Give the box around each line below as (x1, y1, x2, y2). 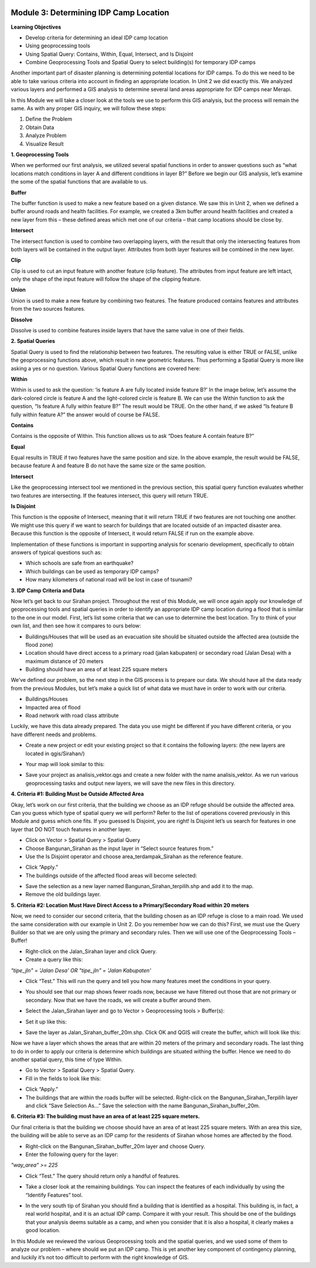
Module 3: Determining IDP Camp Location (11, 8, 170, 18)
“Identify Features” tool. (25, 1191, 83, 1198)
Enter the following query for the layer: (25, 1151, 118, 1158)
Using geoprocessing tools (25, 42, 91, 49)
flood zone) (25, 641, 54, 648)
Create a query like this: (25, 956, 83, 963)
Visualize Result (25, 140, 64, 147)
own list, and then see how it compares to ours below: (11, 622, 142, 630)
